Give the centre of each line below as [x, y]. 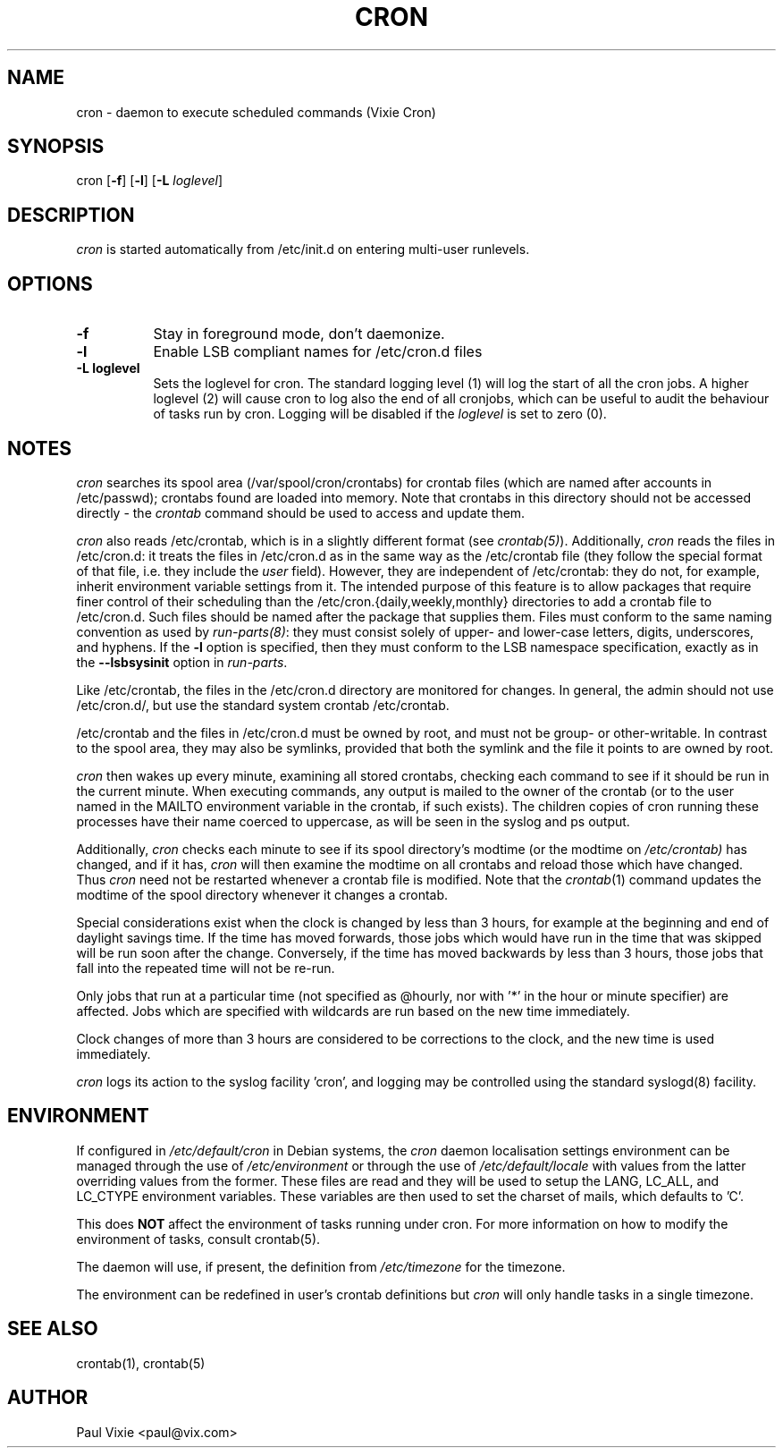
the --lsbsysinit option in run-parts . [182, 662]
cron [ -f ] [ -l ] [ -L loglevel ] [150, 181]
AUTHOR [48, 1398]
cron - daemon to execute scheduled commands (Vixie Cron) [256, 112]
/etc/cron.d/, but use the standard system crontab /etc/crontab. [263, 705]
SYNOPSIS [56, 147]
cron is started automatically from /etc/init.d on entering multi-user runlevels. [303, 250]
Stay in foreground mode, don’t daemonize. [299, 334]
